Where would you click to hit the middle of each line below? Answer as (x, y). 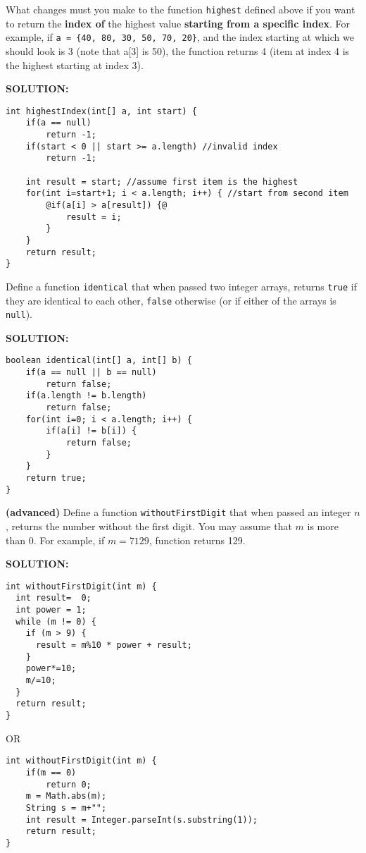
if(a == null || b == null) (91, 373)
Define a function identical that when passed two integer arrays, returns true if (182, 286)
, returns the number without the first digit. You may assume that (149, 526)
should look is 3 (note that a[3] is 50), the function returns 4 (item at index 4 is (178, 50)
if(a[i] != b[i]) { (91, 431)
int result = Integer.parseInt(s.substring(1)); (141, 820)
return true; (56, 478)
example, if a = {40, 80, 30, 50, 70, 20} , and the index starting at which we (180, 37)
